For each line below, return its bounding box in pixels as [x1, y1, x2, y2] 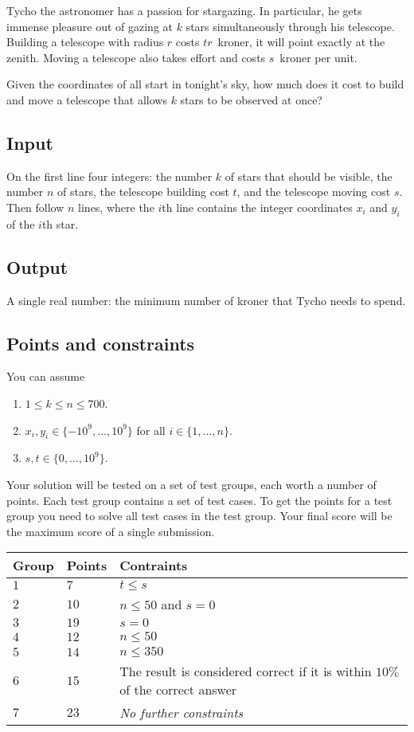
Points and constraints [6, 331, 195, 355]
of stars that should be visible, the [225, 167, 393, 184]
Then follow [6, 198, 64, 215]
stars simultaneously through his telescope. [186, 18, 395, 34]
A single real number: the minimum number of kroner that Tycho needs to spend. [6, 292, 406, 308]
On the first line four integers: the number [6, 167, 213, 184]
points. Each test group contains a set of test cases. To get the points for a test [6, 491, 393, 508]
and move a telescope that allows [6, 91, 167, 108]
